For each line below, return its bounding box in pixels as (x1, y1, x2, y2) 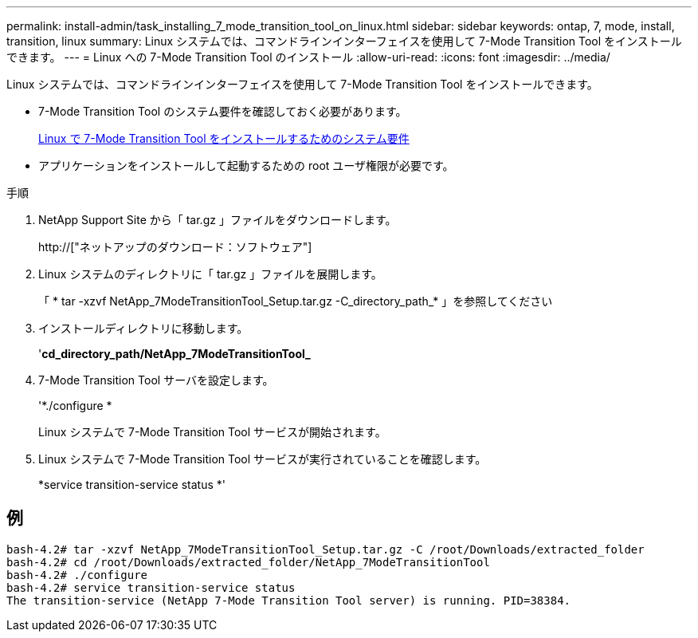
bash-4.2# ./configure (6, 568, 148, 581)
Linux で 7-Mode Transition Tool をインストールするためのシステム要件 (38, 132, 410, 145)
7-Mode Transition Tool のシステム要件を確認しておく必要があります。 (38, 104, 407, 118)
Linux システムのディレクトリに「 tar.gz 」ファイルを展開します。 (38, 267, 382, 281)
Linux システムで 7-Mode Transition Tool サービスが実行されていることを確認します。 (38, 452, 487, 466)
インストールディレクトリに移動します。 (38, 321, 249, 335)
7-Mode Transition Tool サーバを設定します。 (38, 373, 274, 387)
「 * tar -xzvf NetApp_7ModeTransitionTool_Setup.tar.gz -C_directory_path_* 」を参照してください (38, 294, 553, 308)
